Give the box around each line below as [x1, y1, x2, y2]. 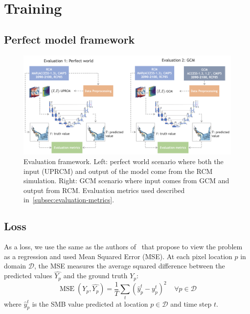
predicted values [4, 270, 52, 281]
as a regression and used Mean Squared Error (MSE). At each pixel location [4, 251, 232, 261]
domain [4, 261, 26, 271]
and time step [170, 298, 212, 309]
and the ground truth [63, 270, 128, 281]
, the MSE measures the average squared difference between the [34, 261, 225, 271]
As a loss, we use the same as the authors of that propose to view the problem [4, 242, 243, 252]
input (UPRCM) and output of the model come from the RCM [23, 166, 213, 176]
